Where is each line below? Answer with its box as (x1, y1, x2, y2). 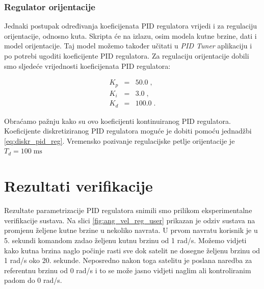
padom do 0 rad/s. (4, 275, 62, 285)
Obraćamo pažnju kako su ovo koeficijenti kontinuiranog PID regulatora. (4, 115, 231, 126)
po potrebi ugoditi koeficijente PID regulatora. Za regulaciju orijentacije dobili (4, 50, 249, 61)
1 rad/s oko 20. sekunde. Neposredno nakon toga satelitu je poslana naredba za (4, 255, 252, 266)
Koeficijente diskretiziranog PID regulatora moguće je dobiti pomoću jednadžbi (4, 125, 252, 136)
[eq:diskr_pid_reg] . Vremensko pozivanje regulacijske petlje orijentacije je (4, 135, 235, 146)
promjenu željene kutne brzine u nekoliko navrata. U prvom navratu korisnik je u (4, 225, 258, 235)
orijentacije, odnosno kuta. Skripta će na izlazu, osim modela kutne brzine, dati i (4, 30, 257, 41)
